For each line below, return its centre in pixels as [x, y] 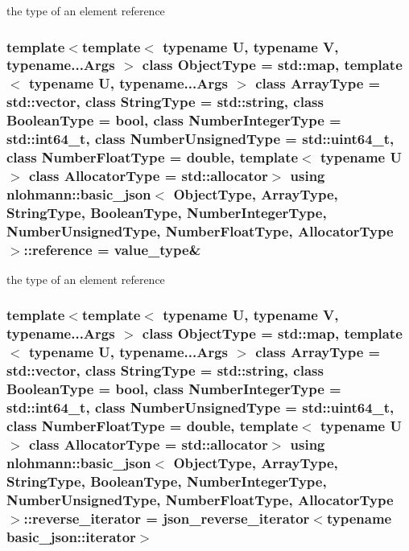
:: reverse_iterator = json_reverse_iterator [167, 518]
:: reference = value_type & [112, 249]
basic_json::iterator [71, 536]
